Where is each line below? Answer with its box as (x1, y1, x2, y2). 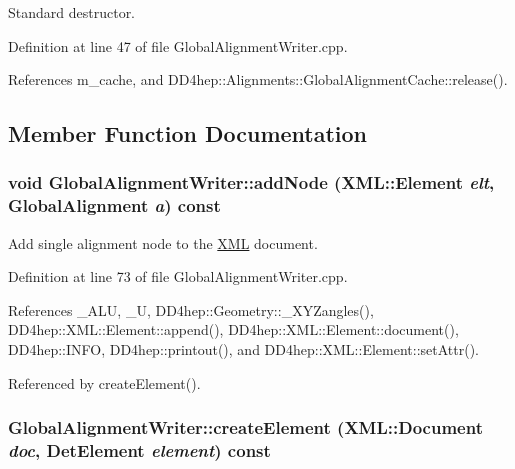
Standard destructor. (8, 2, 136, 22)
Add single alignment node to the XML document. (8, 232, 318, 253)
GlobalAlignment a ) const (8, 193, 221, 218)
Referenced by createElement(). (8, 372, 201, 393)
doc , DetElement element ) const (8, 438, 271, 463)
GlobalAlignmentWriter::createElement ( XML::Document (8, 415, 483, 440)
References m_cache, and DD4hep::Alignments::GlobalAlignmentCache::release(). (8, 69, 508, 90)
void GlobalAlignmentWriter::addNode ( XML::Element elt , (8, 170, 495, 195)
